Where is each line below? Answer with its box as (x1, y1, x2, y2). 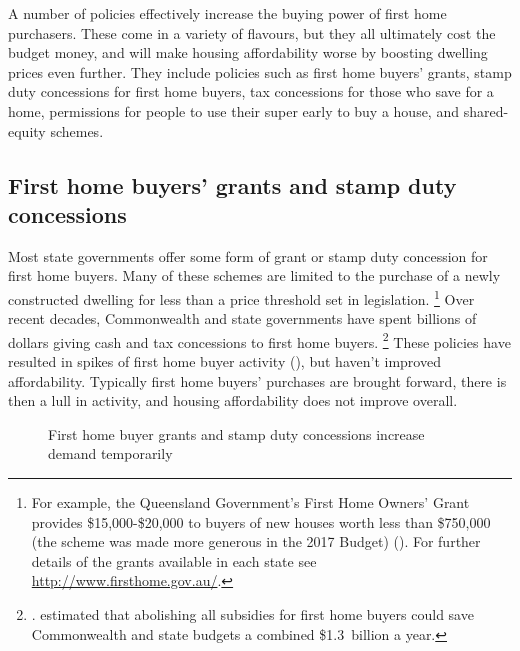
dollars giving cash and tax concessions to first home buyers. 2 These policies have (8, 328, 511, 352)
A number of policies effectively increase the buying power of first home (8, 3, 447, 23)
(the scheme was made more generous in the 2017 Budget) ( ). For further (31, 531, 481, 552)
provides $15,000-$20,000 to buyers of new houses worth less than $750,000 (31, 511, 491, 532)
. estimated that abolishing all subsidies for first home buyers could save (31, 603, 474, 624)
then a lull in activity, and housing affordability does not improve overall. (8, 390, 458, 411)
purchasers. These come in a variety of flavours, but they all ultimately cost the (8, 22, 496, 43)
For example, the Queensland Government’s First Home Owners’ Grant (31, 492, 470, 512)
